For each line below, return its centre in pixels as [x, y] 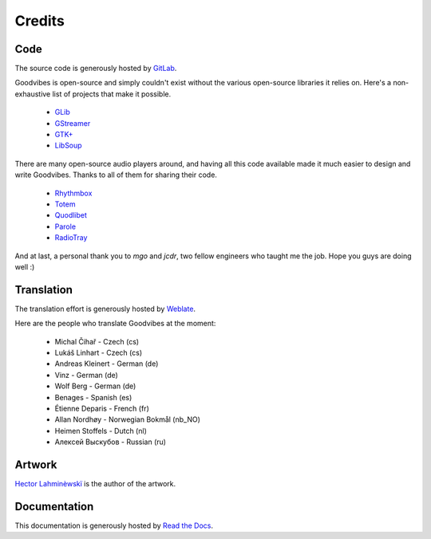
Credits [40, 21]
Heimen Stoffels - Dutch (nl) [101, 431]
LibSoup [69, 146]
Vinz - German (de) [87, 375]
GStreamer [73, 123]
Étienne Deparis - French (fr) [102, 408]
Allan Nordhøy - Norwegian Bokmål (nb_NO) [128, 419]
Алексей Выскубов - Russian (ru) [111, 442]
